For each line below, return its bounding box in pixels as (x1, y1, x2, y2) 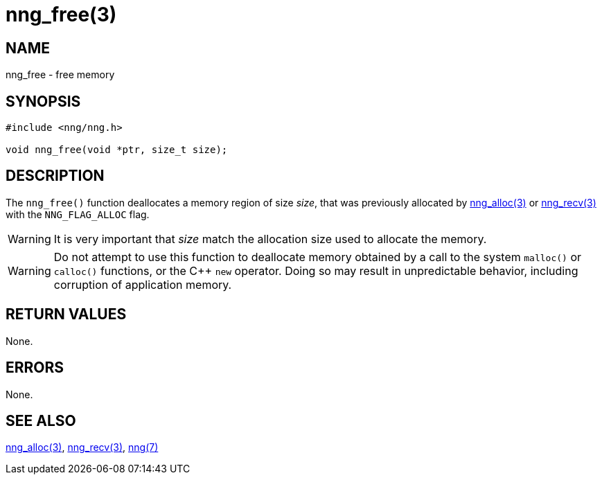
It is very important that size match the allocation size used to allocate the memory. (53, 231, 487, 246)
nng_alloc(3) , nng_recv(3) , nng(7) (6, 441, 159, 454)
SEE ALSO (6, 411, 76, 429)
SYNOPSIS (6, 92, 81, 110)
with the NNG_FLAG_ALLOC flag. (6, 208, 150, 220)
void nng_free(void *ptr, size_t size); (6, 144, 228, 156)
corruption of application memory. (53, 277, 232, 292)
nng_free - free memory (6, 69, 115, 81)
